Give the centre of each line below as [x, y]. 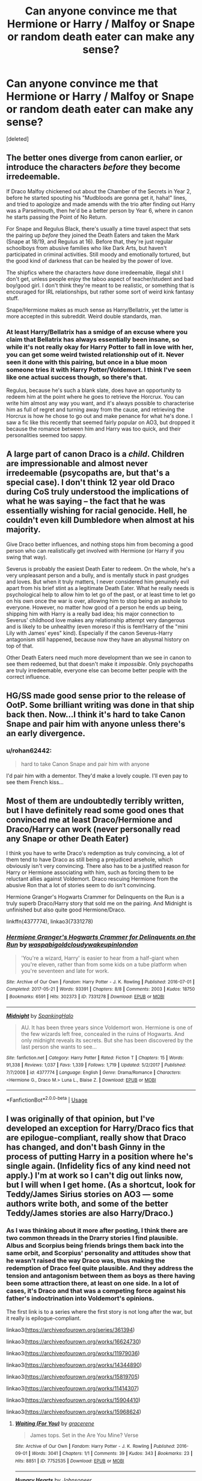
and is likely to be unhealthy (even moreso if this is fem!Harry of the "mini [97, 626]
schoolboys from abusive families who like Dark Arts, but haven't [87, 248]
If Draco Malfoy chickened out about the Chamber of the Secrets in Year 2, [99, 191]
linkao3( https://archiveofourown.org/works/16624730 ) [74, 1341]
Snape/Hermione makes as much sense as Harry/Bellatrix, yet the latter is [97, 310]
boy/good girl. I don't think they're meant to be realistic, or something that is [100, 285]
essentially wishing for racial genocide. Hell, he [97, 511]
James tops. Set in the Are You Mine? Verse [84, 1435]
